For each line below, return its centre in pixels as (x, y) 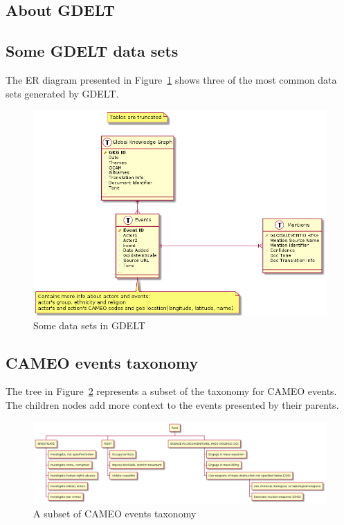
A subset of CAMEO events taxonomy (115, 514)
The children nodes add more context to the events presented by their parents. (172, 405)
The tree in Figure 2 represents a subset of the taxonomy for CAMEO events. (171, 391)
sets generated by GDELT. (62, 93)
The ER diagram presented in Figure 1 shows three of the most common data (171, 79)
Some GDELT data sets (92, 51)
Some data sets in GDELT (89, 325)
